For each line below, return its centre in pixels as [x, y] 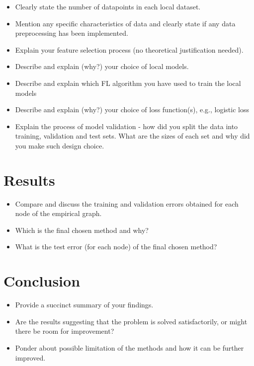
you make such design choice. [60, 145]
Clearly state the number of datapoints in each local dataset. [108, 6]
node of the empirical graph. [58, 213]
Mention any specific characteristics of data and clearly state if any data [125, 23]
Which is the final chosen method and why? [82, 230]
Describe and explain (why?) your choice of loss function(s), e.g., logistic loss [132, 110]
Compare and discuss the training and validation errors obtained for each [127, 203]
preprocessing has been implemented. [72, 33]
